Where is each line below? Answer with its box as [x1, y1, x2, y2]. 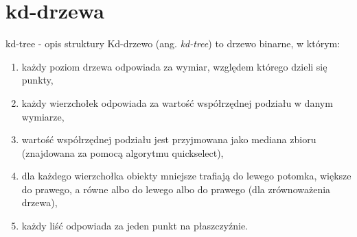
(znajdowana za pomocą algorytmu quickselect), [21, 145, 224, 160]
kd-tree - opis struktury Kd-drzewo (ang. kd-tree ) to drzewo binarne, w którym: [5, 36, 341, 51]
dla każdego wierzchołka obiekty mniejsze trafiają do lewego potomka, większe [21, 169, 352, 183]
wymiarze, [21, 109, 65, 123]
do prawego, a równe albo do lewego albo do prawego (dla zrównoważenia [21, 182, 331, 196]
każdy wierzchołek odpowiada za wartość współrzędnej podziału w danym [21, 95, 333, 110]
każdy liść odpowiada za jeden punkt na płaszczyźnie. [21, 219, 248, 233]
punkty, [21, 73, 54, 87]
